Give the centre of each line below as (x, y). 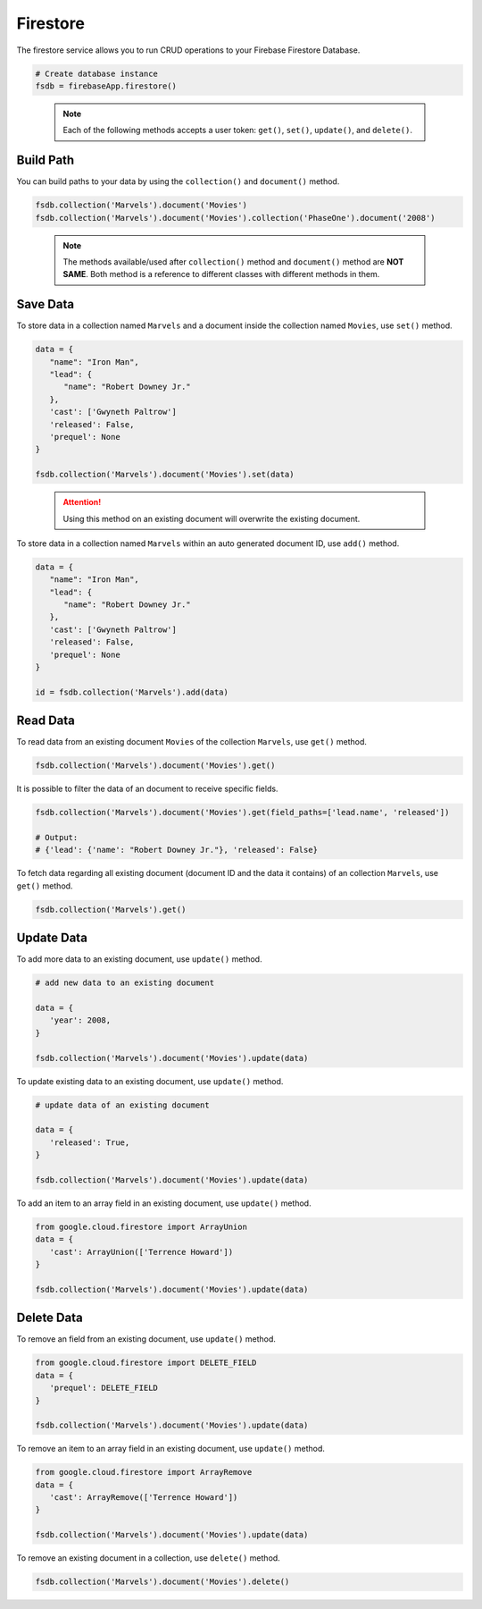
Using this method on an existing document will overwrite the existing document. (212, 518)
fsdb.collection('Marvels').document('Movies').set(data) (165, 475)
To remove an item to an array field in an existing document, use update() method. (171, 1449)
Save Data (46, 304)
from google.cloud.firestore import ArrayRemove (144, 1472)
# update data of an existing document (122, 1105)
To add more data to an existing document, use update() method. (139, 959)
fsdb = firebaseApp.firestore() (106, 86)
